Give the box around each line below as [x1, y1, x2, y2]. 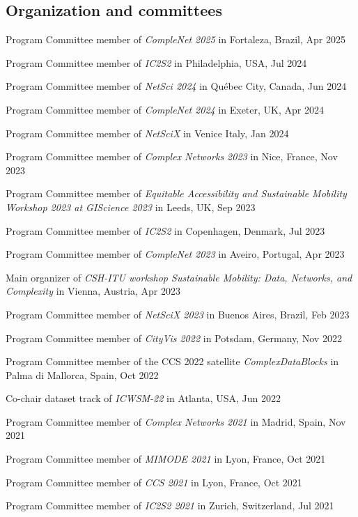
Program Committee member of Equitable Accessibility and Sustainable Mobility [6, 186, 347, 201]
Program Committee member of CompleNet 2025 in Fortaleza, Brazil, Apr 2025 [6, 32, 345, 47]
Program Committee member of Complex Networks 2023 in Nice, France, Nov [6, 149, 338, 164]
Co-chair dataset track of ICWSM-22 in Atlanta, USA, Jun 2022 [6, 391, 281, 406]
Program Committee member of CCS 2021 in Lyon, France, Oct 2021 [6, 474, 302, 489]
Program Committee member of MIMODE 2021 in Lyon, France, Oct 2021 [6, 452, 326, 466]
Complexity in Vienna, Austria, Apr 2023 [6, 284, 181, 298]
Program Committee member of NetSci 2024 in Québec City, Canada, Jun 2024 [6, 79, 347, 93]
